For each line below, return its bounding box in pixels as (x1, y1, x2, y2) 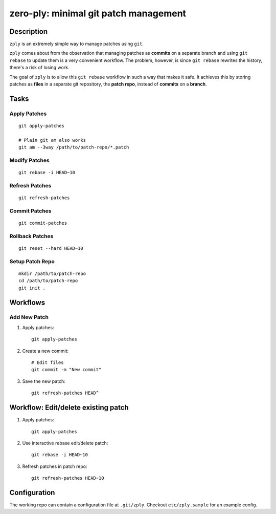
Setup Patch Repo (9, 258, 55, 265)
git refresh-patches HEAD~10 (31, 475, 104, 481)
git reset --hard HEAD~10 (18, 245, 84, 251)
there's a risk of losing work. (9, 65, 70, 71)
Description (9, 27, 48, 36)
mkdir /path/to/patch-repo (18, 270, 86, 276)
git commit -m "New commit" (31, 367, 102, 373)
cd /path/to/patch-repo (18, 278, 78, 284)
